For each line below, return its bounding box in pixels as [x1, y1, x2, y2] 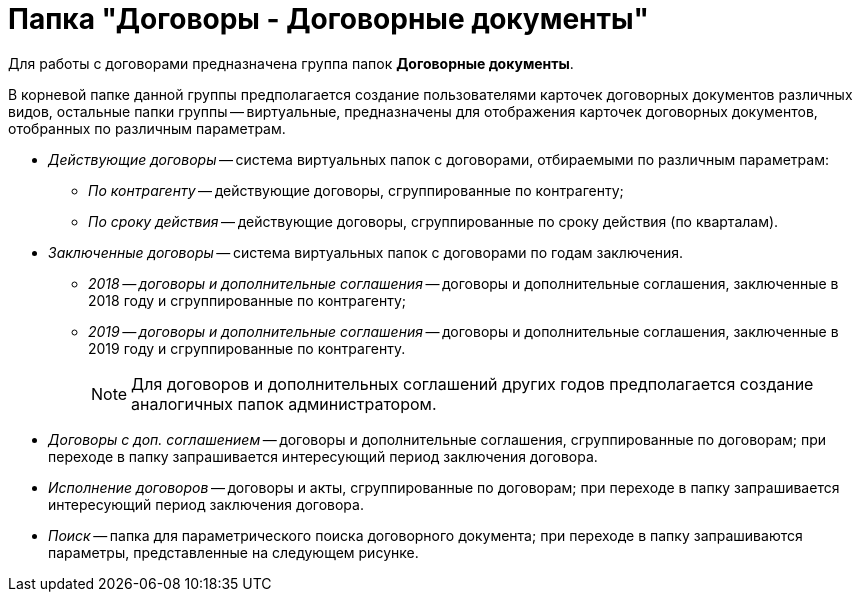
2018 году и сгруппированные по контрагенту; [88, 291, 406, 309]
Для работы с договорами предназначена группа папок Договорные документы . [8, 54, 574, 72]
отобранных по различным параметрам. [8, 119, 286, 137]
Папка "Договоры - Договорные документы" [8, 2, 649, 36]
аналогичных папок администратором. [131, 393, 437, 414]
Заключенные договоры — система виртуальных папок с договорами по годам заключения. [48, 243, 684, 261]
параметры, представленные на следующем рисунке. [48, 543, 419, 561]
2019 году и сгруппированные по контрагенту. [88, 339, 406, 357]
